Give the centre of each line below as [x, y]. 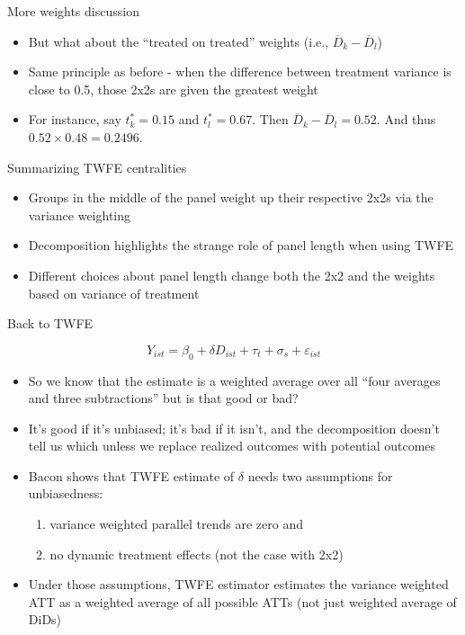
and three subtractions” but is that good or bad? [163, 398]
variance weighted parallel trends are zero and [177, 524]
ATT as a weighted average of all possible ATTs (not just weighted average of [242, 601]
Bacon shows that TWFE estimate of [131, 475]
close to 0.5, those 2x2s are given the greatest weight [173, 89]
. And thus [406, 119]
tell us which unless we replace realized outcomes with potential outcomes [232, 446]
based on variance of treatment [114, 293]
